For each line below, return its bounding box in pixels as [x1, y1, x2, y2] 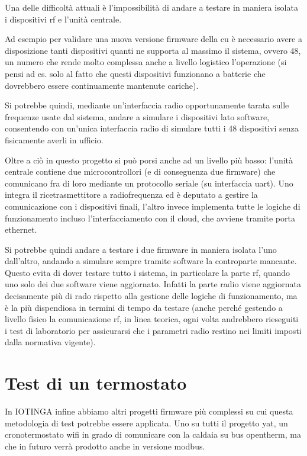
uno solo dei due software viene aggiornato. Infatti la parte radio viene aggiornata [5, 278, 301, 290]
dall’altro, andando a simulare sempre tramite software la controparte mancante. [5, 255, 297, 267]
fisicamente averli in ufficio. [5, 133, 104, 146]
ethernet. [5, 223, 37, 236]
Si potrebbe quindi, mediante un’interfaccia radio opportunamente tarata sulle [5, 99, 289, 111]
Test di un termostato [5, 371, 187, 395]
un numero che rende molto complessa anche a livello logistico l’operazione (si [5, 56, 287, 68]
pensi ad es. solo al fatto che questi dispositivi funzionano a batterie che [5, 67, 266, 79]
